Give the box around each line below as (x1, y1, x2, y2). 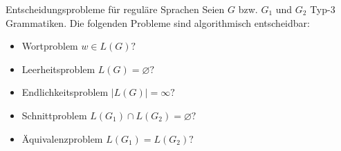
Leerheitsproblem (21, 61, 95, 76)
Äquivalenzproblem (21, 131, 103, 145)
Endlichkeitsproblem (21, 85, 109, 99)
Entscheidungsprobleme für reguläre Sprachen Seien (6, 2, 225, 16)
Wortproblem (21, 39, 78, 53)
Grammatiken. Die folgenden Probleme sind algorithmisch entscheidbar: (6, 15, 310, 30)
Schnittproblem (21, 108, 87, 122)
